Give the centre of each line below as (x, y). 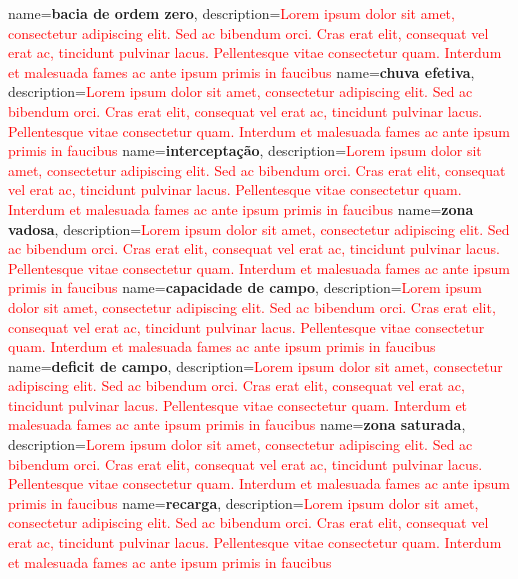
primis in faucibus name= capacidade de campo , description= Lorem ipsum (245, 287)
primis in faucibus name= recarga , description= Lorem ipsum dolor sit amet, (243, 502)
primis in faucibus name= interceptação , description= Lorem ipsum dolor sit (245, 150)
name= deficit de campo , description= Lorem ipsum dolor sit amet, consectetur (255, 365)
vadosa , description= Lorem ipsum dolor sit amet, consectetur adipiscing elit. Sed (259, 228)
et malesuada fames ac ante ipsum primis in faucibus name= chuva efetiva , (241, 71)
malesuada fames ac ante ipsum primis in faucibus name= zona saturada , (237, 424)
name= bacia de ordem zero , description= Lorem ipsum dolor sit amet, (231, 13)
